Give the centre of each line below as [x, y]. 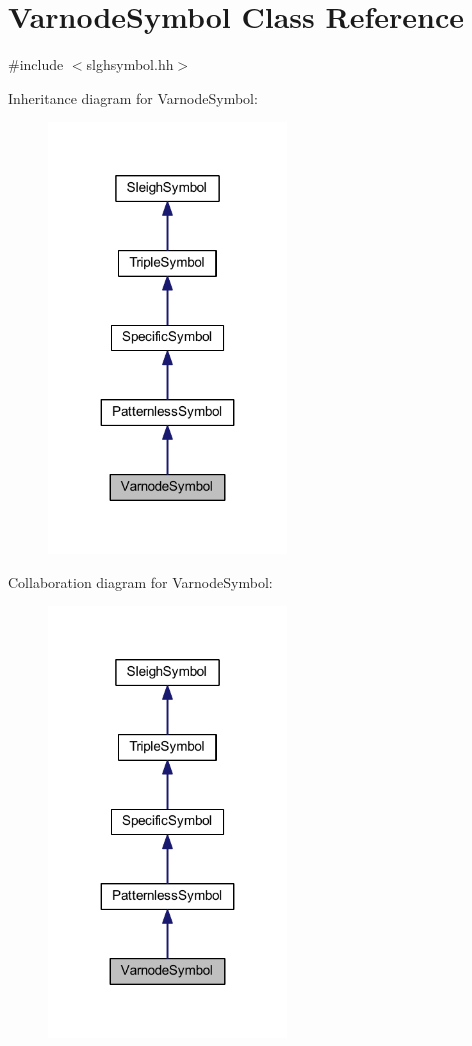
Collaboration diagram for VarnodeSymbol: [140, 581]
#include [36, 64]
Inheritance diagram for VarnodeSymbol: [133, 97]
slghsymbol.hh [130, 64]
